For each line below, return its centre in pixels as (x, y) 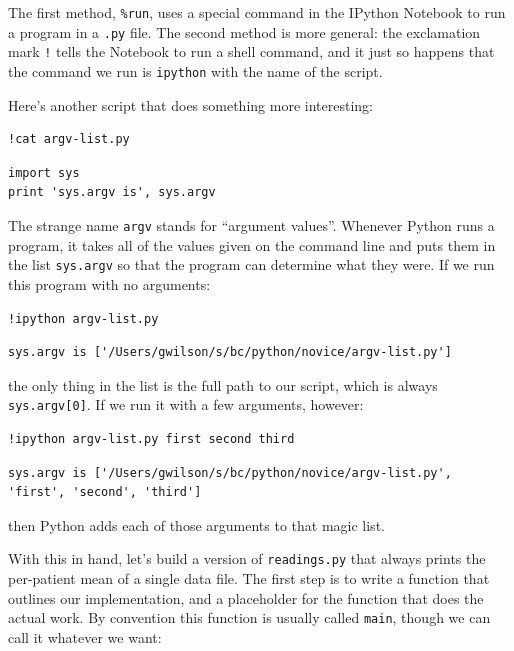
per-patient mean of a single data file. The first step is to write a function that (249, 577)
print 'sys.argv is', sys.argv (112, 192)
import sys (44, 172)
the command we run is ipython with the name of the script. (195, 70)
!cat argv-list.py (69, 139)
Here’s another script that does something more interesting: (190, 104)
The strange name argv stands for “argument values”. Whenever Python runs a (251, 225)
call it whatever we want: (85, 636)
